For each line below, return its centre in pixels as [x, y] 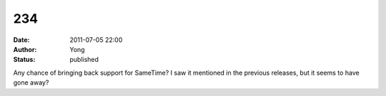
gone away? [31, 82]
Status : [24, 60]
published [84, 60]
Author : [25, 49]
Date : [21, 40]
